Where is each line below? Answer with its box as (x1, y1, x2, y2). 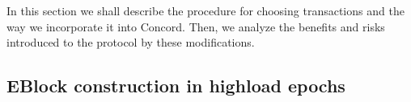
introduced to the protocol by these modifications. (6, 34, 255, 51)
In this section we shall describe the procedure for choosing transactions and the (6, 2, 405, 18)
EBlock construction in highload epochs (6, 73, 345, 98)
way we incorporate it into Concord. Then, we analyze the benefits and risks (6, 18, 385, 35)
